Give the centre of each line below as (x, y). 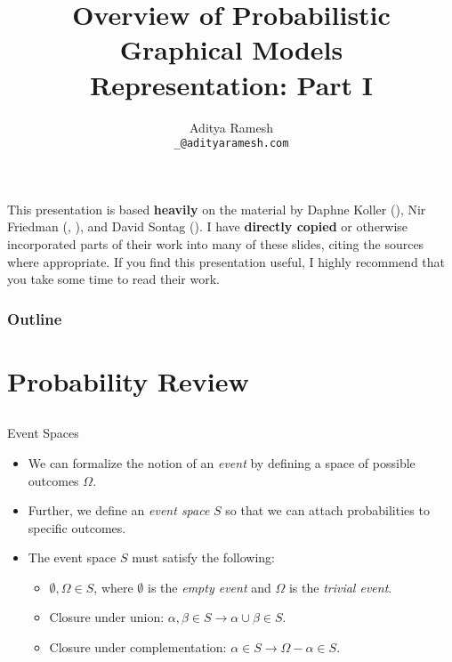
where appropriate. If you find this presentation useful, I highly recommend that (226, 261)
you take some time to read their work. (113, 279)
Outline (35, 318)
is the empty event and (210, 587)
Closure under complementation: (138, 647)
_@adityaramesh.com (231, 144)
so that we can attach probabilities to (327, 510)
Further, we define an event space (119, 510)
